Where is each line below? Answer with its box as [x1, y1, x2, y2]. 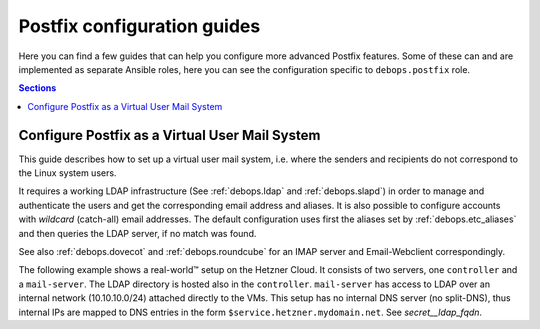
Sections [18, 82, 57, 94]
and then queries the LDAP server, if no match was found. [18, 227, 257, 239]
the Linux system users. [18, 167, 117, 179]
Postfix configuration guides [18, 15, 261, 37]
